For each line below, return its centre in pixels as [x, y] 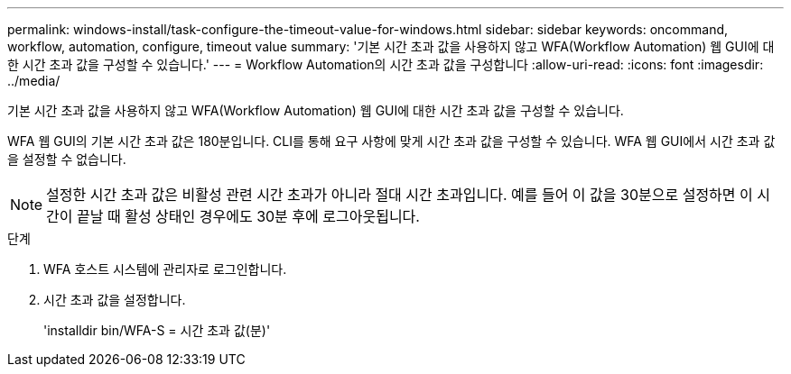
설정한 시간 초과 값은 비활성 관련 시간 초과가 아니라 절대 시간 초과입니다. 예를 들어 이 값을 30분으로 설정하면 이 [400, 195]
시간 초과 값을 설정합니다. [115, 300]
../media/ [34, 81]
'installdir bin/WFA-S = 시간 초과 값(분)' [157, 330]
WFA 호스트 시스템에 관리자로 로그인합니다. [165, 269]
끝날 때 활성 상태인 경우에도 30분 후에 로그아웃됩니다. [248, 216]
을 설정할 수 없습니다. [67, 159]
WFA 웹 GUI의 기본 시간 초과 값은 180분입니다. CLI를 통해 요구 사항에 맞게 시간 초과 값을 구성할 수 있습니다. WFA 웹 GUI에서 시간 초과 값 [391, 141]
